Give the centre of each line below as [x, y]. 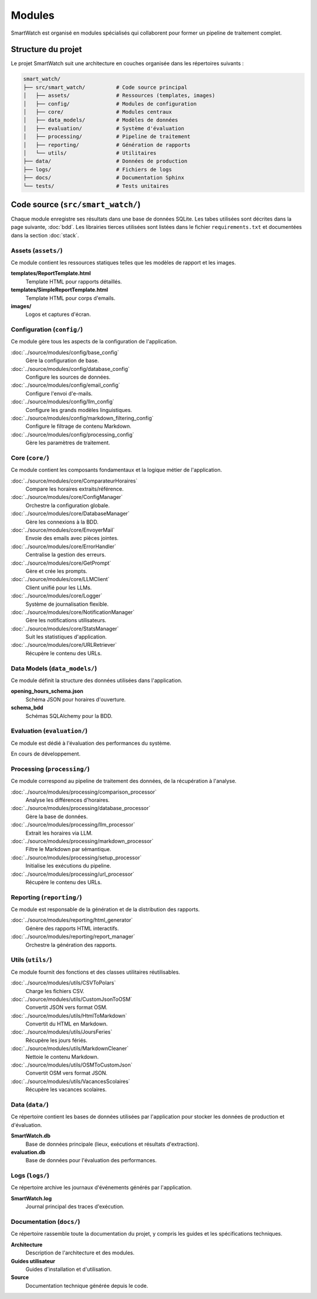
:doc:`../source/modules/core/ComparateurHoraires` [74, 481]
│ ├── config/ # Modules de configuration [110, 104]
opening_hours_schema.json [47, 691]
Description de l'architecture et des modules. [80, 1253]
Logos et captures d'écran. [58, 315]
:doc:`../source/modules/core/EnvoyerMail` [63, 530]
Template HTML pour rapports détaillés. [74, 281]
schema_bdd [27, 708]
